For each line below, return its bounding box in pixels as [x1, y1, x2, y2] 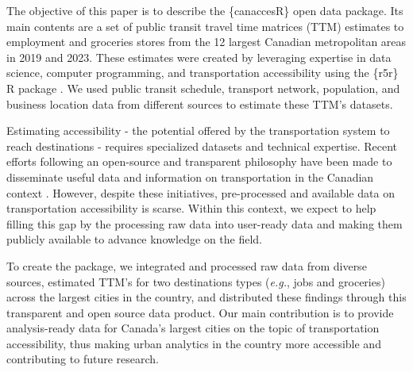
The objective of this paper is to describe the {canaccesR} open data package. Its [6, 2, 403, 18]
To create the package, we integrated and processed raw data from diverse [6, 257, 367, 274]
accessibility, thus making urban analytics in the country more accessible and [6, 335, 381, 351]
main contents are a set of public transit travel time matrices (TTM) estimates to [6, 17, 404, 34]
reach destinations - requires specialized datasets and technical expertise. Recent [6, 137, 398, 154]
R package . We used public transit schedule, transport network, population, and [6, 79, 400, 96]
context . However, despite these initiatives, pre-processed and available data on [6, 184, 395, 201]
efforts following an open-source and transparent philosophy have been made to [6, 153, 392, 170]
